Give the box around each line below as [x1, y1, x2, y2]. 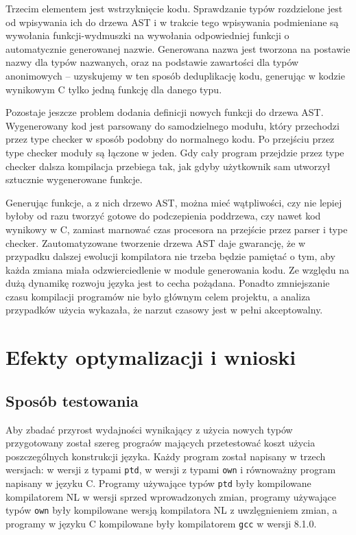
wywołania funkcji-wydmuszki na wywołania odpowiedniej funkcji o [5, 28, 289, 43]
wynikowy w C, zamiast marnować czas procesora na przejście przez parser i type [5, 222, 348, 236]
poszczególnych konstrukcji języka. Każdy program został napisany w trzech [5, 449, 326, 463]
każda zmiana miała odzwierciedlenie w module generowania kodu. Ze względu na [5, 262, 349, 276]
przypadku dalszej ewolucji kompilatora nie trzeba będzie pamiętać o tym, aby [5, 249, 335, 263]
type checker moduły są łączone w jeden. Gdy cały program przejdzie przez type [5, 145, 344, 159]
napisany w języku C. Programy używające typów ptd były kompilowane [5, 476, 311, 490]
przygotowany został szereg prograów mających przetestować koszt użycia [5, 436, 316, 450]
